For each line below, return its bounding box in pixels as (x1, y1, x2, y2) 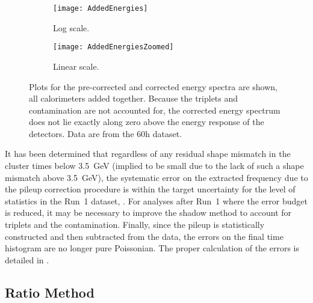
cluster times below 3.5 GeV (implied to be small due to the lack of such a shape (5, 159, 304, 172)
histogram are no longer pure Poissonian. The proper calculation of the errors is (5, 242, 300, 254)
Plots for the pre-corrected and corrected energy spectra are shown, (29, 80, 277, 93)
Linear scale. (53, 60, 99, 72)
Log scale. (53, 21, 90, 34)
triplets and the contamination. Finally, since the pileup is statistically (5, 218, 265, 231)
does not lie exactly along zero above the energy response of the (29, 115, 264, 128)
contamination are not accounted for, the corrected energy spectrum (29, 103, 280, 116)
